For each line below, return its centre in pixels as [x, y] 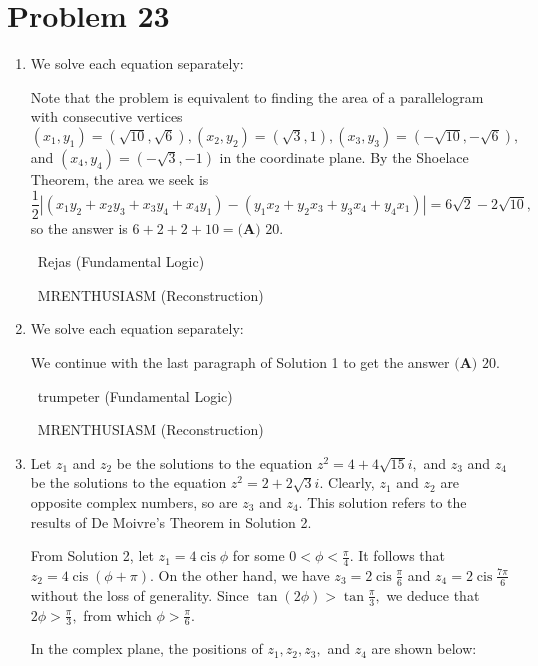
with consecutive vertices [106, 116]
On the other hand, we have [244, 574]
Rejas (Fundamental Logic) [121, 261]
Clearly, [351, 482]
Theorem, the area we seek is [119, 178]
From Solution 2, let [92, 555]
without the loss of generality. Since [139, 594]
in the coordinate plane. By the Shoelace [344, 156]
